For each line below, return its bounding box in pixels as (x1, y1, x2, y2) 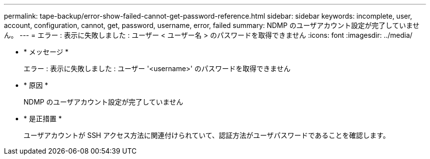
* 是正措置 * (24, 114, 62, 123)
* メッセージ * (24, 48, 69, 56)
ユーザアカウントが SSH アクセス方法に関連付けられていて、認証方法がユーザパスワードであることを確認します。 (24, 131, 390, 139)
